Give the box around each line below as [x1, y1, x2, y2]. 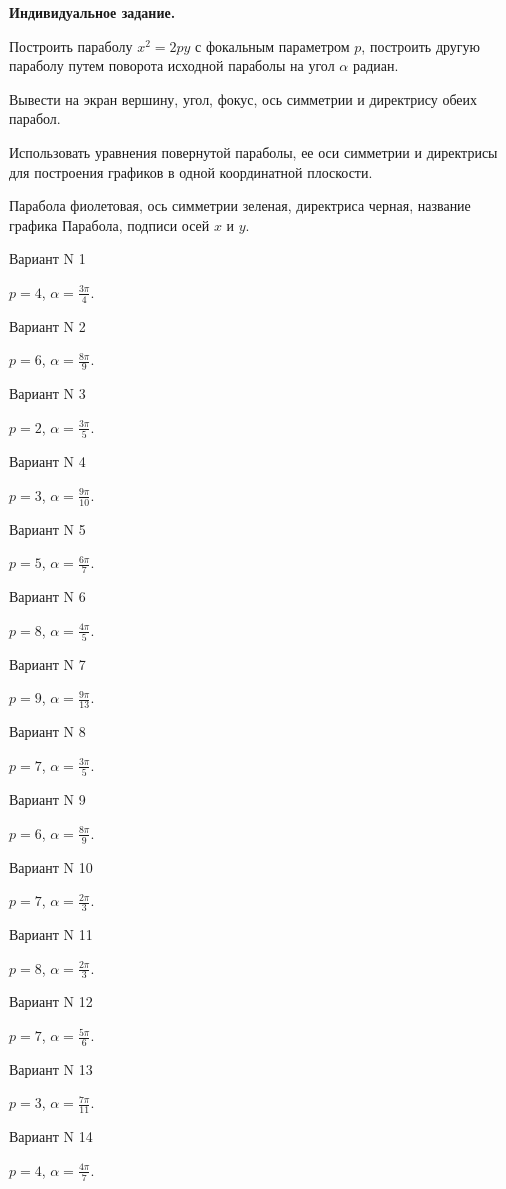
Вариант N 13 [9, 1058, 93, 1079]
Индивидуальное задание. [9, 2, 176, 22]
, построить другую [361, 35, 481, 56]
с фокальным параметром [195, 35, 350, 56]
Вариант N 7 [9, 653, 86, 674]
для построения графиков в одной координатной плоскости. [9, 161, 373, 182]
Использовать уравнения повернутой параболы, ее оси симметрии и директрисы [9, 141, 498, 162]
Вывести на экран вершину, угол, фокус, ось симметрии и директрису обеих [9, 88, 478, 109]
